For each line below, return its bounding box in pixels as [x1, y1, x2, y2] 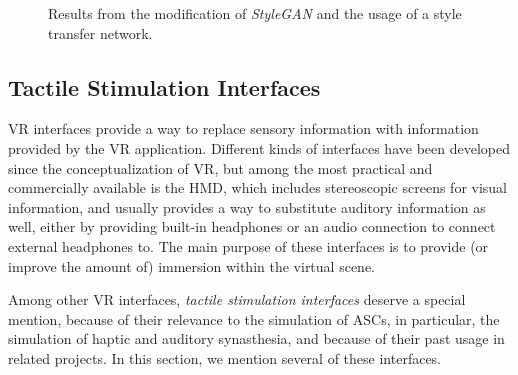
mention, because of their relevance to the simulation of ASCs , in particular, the [8, 308, 500, 329]
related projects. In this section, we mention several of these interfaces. [8, 347, 442, 368]
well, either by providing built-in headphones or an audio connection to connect [8, 216, 496, 237]
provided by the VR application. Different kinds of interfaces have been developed [8, 137, 510, 158]
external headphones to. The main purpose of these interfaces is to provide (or [8, 235, 489, 256]
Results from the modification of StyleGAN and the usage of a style [48, 3, 462, 23]
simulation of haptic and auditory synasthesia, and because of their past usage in [8, 328, 505, 349]
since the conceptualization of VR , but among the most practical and [8, 157, 433, 178]
